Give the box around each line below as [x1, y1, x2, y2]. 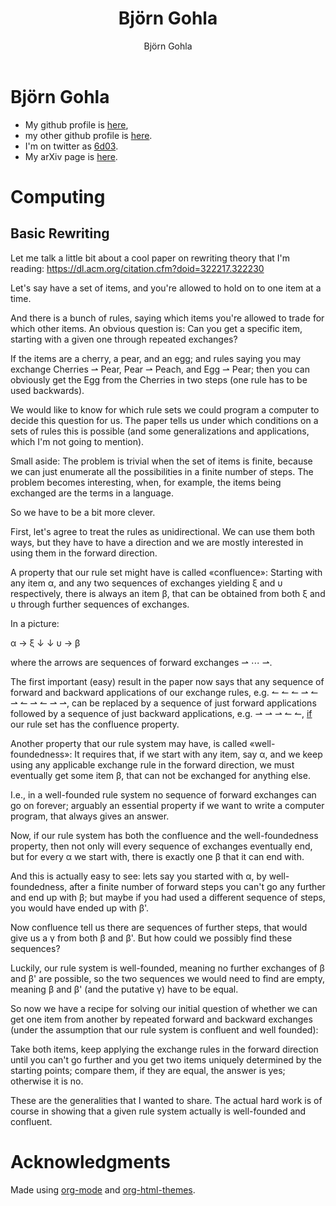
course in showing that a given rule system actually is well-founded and [10, 1105, 307, 1117]
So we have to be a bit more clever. [10, 506, 156, 518]
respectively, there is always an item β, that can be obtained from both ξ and [10, 587, 326, 599]
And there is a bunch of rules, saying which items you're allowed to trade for [10, 312, 325, 324]
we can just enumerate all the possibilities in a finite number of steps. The [10, 465, 314, 477]
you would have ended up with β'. [10, 902, 150, 914]
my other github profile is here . [24, 129, 153, 141]
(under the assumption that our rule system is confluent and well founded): [10, 1023, 319, 1036]
